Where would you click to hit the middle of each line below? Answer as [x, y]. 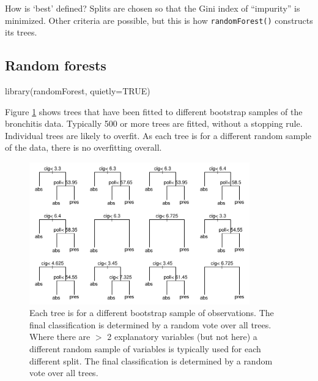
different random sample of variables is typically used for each [145, 348]
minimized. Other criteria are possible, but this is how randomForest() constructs [159, 20]
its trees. [21, 32]
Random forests [56, 65]
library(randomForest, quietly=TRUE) [78, 91]
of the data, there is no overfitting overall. [83, 147]
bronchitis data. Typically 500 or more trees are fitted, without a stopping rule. [154, 123]
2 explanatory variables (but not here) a [182, 337]
